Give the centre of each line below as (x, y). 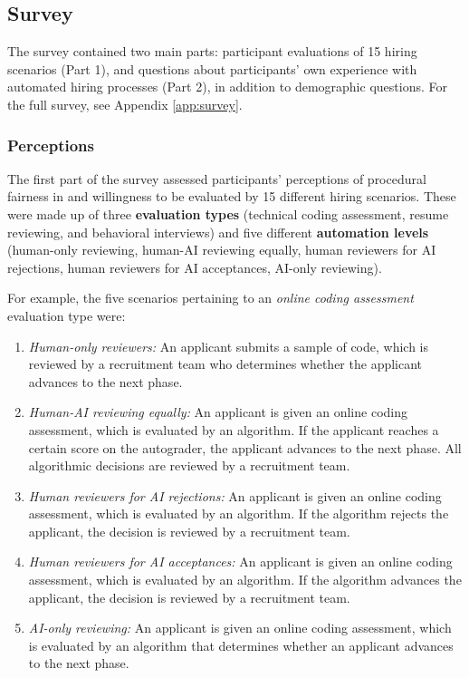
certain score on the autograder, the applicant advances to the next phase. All (245, 447)
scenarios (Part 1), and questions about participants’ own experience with (212, 68)
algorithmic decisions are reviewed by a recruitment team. (189, 465)
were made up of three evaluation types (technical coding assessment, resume (228, 213)
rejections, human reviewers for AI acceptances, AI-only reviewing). (195, 267)
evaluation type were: (67, 315)
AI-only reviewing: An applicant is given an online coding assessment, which (240, 628)
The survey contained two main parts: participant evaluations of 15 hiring (212, 51)
